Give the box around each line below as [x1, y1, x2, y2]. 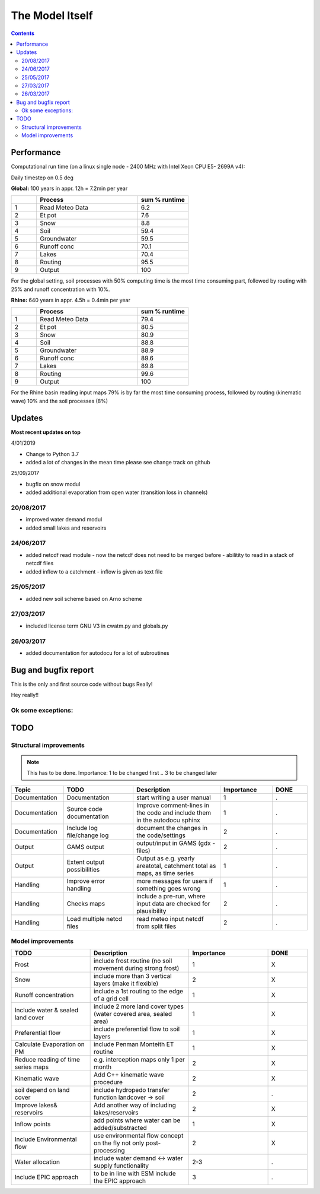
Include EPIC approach [14, 1173, 79, 1182]
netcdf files [25, 560, 54, 567]
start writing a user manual [136, 793, 212, 802]
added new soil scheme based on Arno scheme [25, 595, 142, 602]
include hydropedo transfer [94, 1086, 170, 1094]
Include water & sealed [14, 1006, 79, 1015]
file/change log [66, 831, 109, 840]
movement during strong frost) [94, 964, 180, 973]
